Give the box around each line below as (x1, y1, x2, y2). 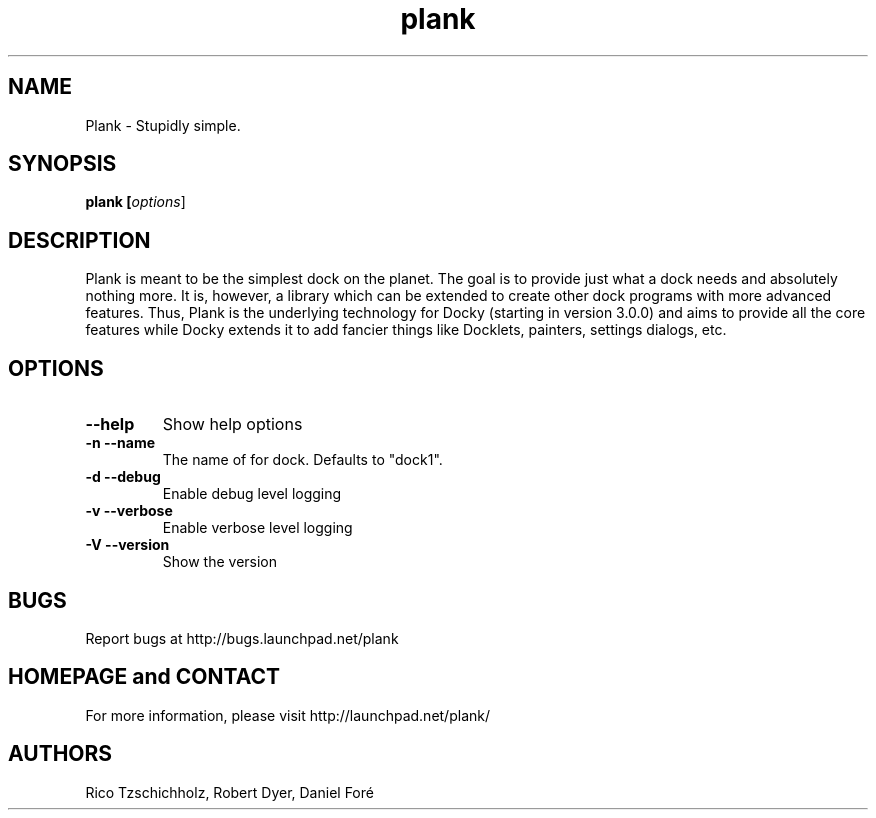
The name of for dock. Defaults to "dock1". (162, 451, 443, 469)
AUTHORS (8, 741, 113, 767)
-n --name (85, 434, 156, 452)
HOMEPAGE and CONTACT (8, 664, 281, 690)
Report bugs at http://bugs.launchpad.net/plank (85, 629, 399, 647)
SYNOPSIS (8, 151, 117, 177)
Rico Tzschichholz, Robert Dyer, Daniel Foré (85, 783, 374, 801)
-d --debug (85, 468, 161, 486)
